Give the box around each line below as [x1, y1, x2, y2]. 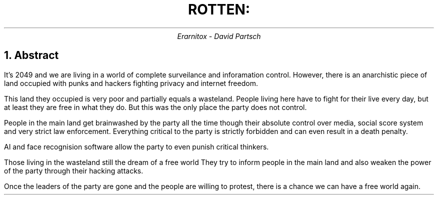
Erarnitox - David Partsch [177, 31, 261, 40]
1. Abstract [4, 49, 59, 62]
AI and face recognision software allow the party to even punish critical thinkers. [4, 142, 269, 151]
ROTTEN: [187, 1, 250, 18]
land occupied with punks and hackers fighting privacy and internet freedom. [4, 78, 258, 87]
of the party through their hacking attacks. [4, 166, 143, 175]
